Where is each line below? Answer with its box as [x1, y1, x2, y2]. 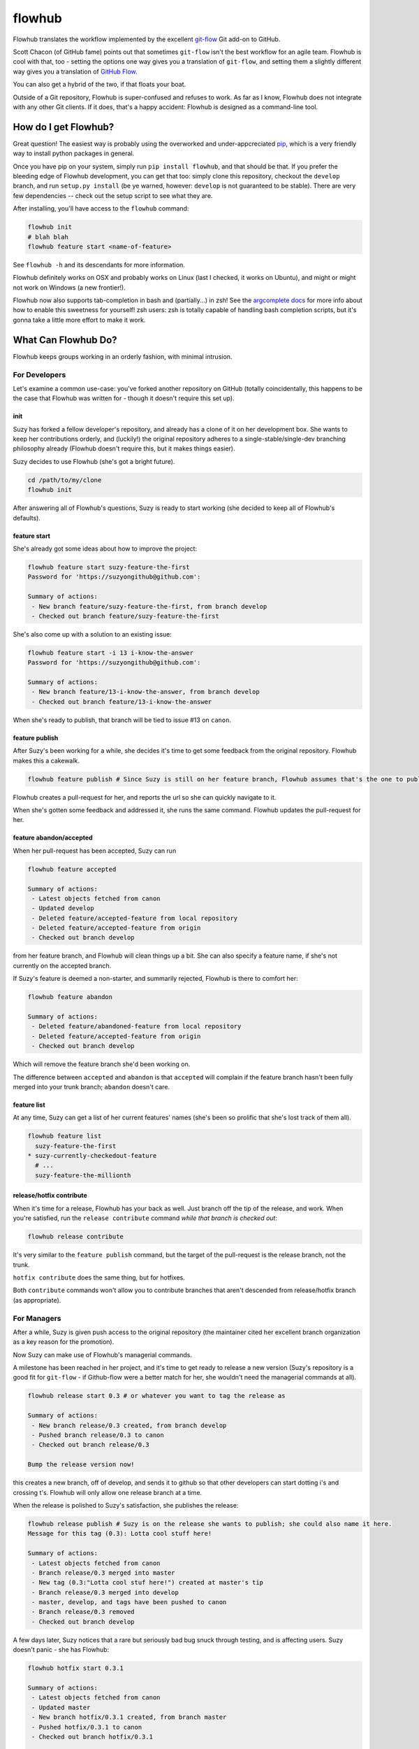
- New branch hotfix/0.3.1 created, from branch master [31, 1713, 227, 1721]
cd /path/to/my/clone [27, 476, 102, 484]
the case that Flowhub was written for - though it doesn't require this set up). [13, 394, 235, 402]
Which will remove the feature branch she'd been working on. [13, 1060, 191, 1068]
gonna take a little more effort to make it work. [13, 316, 146, 324]
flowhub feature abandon [27, 993, 113, 1001]
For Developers [13, 369, 66, 379]
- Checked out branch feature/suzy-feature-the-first [31, 612, 219, 620]
